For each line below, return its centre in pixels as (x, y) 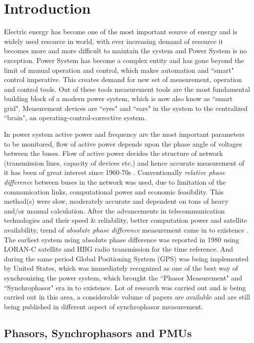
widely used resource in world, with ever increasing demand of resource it (114, 41)
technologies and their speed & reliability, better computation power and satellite (126, 220)
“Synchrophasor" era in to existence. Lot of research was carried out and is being (125, 287)
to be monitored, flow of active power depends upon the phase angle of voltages (123, 143)
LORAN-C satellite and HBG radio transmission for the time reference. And (118, 249)
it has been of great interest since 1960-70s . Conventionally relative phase (115, 172)
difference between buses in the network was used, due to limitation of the (115, 182)
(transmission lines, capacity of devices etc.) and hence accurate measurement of (124, 162)
